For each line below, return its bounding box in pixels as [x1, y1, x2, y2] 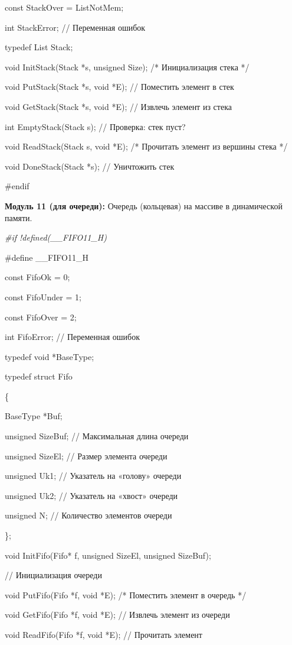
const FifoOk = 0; [5, 271, 70, 283]
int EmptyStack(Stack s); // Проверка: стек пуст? [5, 120, 186, 132]
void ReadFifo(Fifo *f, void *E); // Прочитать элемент [5, 628, 202, 640]
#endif [5, 180, 29, 192]
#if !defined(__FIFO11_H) [5, 231, 107, 244]
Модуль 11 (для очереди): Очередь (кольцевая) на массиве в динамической [5, 199, 283, 212]
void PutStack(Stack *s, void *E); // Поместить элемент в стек [5, 80, 234, 93]
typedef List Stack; [5, 41, 73, 53]
